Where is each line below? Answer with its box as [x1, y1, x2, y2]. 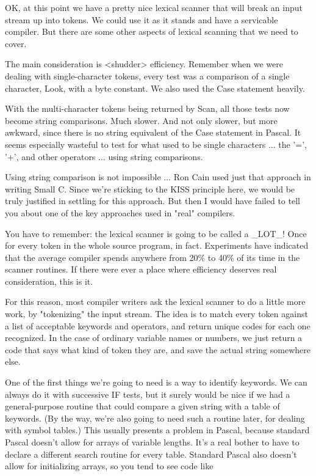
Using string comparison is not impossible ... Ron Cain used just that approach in [5, 170, 311, 183]
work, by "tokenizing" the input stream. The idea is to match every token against [5, 307, 308, 320]
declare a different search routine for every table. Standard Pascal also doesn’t [5, 447, 297, 460]
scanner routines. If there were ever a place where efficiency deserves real [5, 263, 277, 276]
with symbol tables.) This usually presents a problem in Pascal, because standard [5, 423, 310, 436]
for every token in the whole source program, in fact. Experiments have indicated [5, 239, 309, 252]
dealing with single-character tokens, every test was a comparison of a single [5, 69, 290, 82]
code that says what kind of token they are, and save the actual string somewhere [5, 343, 311, 356]
